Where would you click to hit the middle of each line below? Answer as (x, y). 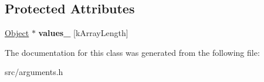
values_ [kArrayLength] (83, 33)
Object (17, 33)
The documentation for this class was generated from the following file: (132, 52)
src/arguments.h (34, 72)
